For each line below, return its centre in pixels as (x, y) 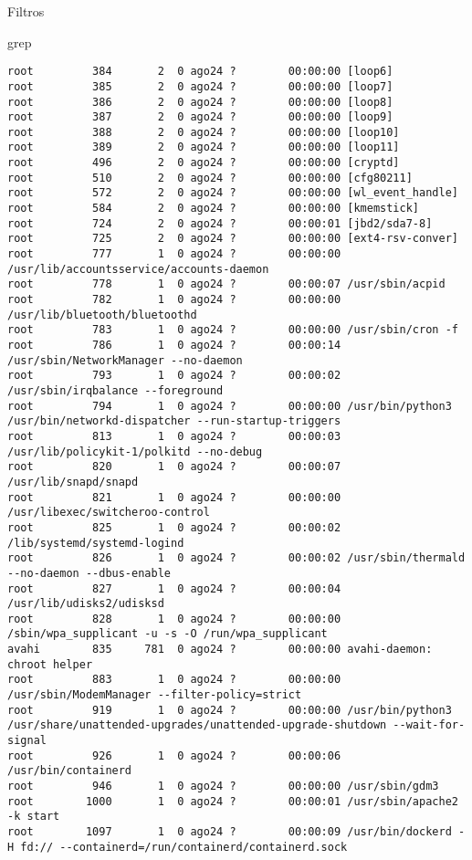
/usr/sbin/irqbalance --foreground (115, 390)
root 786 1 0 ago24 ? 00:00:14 (174, 345)
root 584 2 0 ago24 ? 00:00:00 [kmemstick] (214, 209)
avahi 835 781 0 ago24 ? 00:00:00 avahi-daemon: (220, 650)
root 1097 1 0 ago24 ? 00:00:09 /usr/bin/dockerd (230, 832)
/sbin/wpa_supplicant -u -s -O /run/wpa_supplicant (168, 634)
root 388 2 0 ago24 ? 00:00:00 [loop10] (204, 132)
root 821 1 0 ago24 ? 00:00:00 (174, 497)
